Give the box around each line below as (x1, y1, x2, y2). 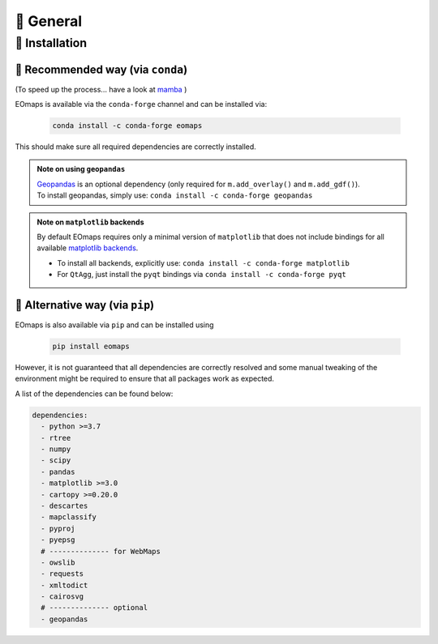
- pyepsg (41, 535, 75, 544)
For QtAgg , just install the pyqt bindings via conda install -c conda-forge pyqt (57, 270, 346, 279)
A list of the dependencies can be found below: (15, 389, 174, 399)
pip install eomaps (52, 342, 130, 352)
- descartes (41, 501, 88, 510)
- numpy (41, 445, 71, 454)
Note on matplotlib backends (36, 217, 144, 227)
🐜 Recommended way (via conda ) (15, 62, 188, 76)
